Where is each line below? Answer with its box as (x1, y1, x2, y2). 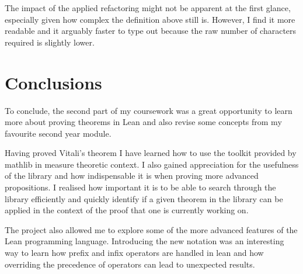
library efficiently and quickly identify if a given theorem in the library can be (5, 192, 283, 204)
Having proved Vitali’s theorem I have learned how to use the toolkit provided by (5, 147, 297, 159)
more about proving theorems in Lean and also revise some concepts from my (5, 116, 282, 128)
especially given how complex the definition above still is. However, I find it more (5, 13, 295, 25)
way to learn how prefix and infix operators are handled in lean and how (5, 247, 264, 259)
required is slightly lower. (5, 36, 95, 48)
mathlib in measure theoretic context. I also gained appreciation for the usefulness (5, 158, 299, 170)
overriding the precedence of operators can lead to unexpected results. (5, 258, 255, 270)
